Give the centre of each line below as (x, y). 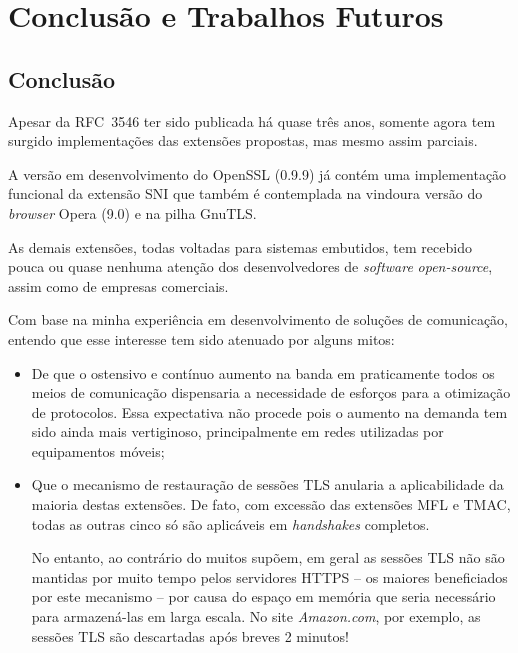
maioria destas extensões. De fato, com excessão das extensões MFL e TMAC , (271, 504)
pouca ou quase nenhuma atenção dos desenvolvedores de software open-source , (250, 266)
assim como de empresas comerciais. (118, 285)
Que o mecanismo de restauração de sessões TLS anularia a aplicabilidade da (267, 484)
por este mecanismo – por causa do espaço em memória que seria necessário (263, 596)
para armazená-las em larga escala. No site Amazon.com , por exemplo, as (256, 616)
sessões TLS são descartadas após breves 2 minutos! (190, 635)
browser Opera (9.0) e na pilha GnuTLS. (132, 212)
